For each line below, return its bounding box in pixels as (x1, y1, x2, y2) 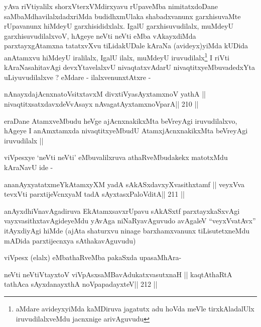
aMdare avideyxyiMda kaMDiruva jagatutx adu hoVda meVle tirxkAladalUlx (16, 303, 254, 313)
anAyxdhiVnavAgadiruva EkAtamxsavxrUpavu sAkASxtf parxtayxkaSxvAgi (4, 205, 240, 216)
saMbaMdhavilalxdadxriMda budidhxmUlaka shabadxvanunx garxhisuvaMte (4, 11, 241, 21)
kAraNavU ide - (4, 161, 53, 172)
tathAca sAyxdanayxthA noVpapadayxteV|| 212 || (4, 279, 158, 289)
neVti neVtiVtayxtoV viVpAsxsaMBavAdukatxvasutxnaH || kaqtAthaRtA (4, 269, 232, 279)
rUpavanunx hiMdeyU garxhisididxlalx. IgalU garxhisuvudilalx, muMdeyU (4, 21, 233, 31)
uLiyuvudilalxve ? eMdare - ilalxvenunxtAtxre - (4, 71, 151, 82)
